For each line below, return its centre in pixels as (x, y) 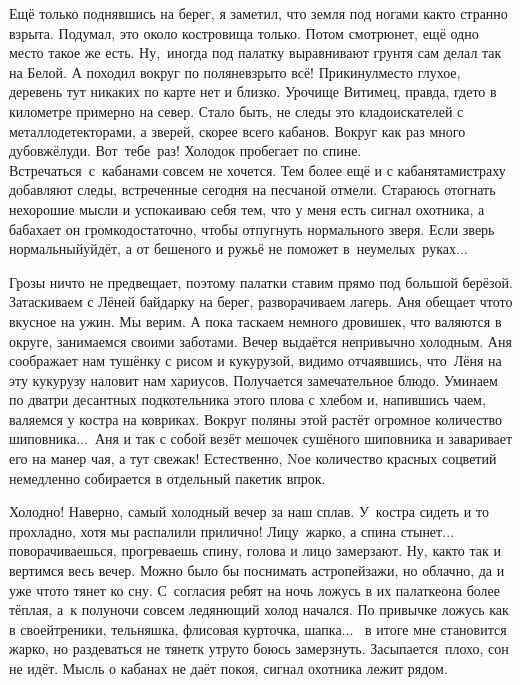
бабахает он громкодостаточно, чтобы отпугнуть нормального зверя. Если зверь (252, 228)
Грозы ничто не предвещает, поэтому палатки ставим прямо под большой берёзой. (261, 281)
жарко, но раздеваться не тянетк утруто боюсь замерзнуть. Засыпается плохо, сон (259, 648)
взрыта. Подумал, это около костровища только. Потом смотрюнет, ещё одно (244, 32)
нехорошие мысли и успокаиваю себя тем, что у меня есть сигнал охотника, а (247, 208)
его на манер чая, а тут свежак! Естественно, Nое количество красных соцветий (253, 458)
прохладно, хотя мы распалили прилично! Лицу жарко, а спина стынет (226, 530)
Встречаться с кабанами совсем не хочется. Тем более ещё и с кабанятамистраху (257, 169)
